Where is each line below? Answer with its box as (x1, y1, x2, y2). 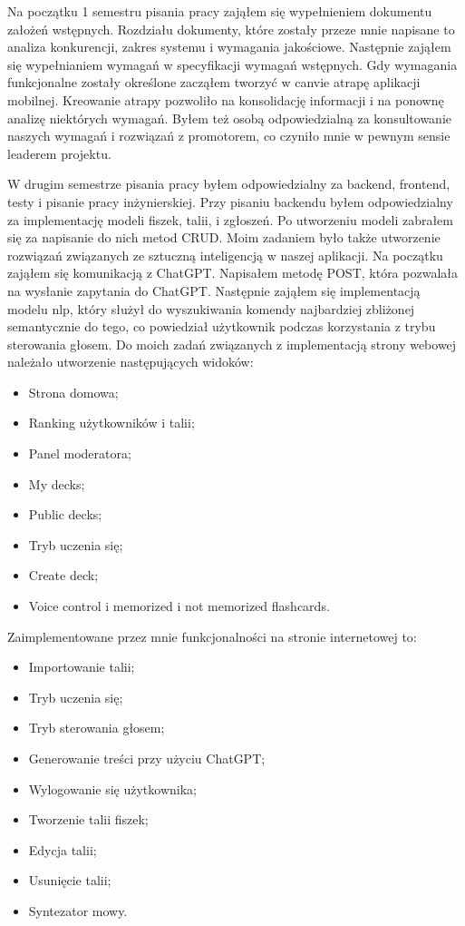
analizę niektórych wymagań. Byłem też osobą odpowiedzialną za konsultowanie (7, 108, 452, 127)
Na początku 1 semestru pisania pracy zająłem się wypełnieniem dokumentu (7, 2, 432, 20)
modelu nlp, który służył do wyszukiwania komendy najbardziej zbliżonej (7, 299, 415, 318)
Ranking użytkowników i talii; (28, 413, 195, 432)
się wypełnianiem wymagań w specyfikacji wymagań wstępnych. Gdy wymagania (7, 54, 458, 74)
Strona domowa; (28, 382, 119, 401)
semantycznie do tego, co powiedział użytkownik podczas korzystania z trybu (7, 317, 436, 336)
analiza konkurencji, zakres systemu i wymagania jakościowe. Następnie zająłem (7, 37, 451, 56)
